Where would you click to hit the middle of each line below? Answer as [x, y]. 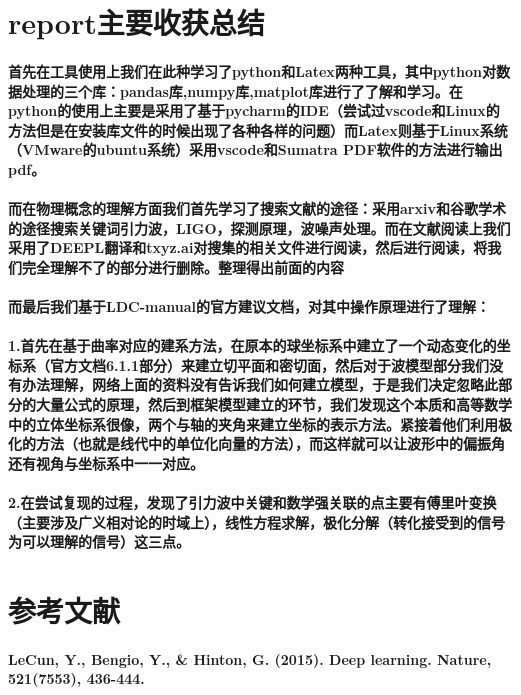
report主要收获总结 [136, 22]
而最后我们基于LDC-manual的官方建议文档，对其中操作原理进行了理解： [249, 306]
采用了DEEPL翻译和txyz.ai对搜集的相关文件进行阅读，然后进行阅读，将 [248, 247]
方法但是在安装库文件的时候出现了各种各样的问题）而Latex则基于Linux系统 [258, 129]
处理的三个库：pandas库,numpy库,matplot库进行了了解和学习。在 [242, 90]
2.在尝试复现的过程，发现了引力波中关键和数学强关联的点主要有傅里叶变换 [252, 502]
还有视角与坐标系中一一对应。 [106, 462]
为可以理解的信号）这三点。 [99, 541]
